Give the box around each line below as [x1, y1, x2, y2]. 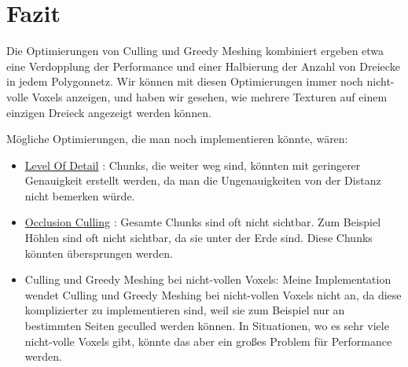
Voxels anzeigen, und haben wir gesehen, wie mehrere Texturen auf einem [31, 88, 388, 105]
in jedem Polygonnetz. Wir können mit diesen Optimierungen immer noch [6, 73, 363, 90]
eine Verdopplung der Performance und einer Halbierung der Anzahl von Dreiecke [6, 57, 400, 74]
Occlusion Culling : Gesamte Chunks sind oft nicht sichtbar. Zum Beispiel [24, 214, 381, 230]
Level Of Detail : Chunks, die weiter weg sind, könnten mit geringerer [24, 156, 361, 173]
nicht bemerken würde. [24, 187, 135, 204]
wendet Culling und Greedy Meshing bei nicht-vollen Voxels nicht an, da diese [24, 286, 402, 303]
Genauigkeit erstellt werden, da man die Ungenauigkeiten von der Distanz [24, 172, 381, 189]
